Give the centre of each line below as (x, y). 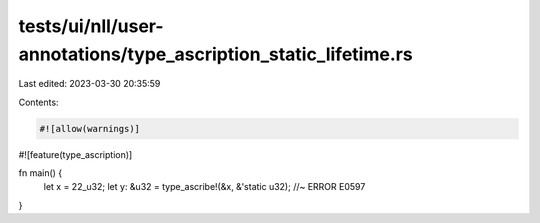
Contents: (38, 102)
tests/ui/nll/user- (91, 26)
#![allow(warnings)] (89, 128)
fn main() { (40, 173)
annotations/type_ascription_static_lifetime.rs (216, 54)
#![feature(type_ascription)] (75, 154)
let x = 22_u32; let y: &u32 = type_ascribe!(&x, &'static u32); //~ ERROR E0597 (204, 187)
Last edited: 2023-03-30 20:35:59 (89, 84)
